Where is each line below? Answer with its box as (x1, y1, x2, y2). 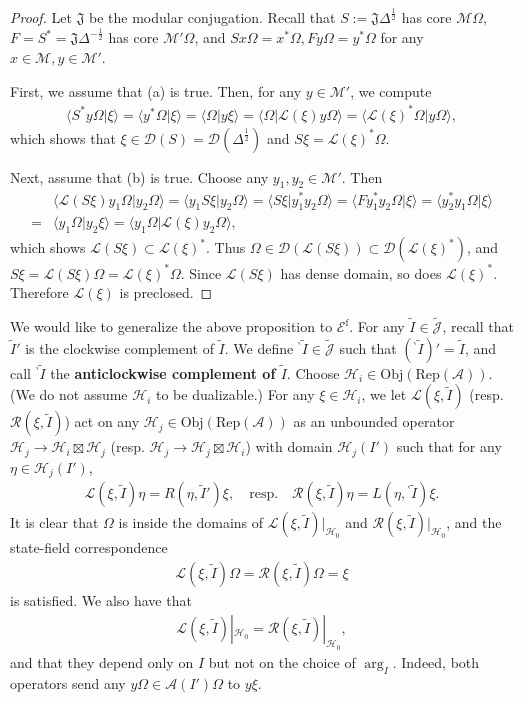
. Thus (205, 237, 246, 258)
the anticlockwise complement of (50, 362, 276, 383)
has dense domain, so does (280, 262, 442, 283)
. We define (224, 337, 294, 358)
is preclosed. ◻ (119, 282, 213, 303)
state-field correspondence (10, 537, 168, 558)
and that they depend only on (10, 651, 194, 672)
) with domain (245, 436, 333, 457)
